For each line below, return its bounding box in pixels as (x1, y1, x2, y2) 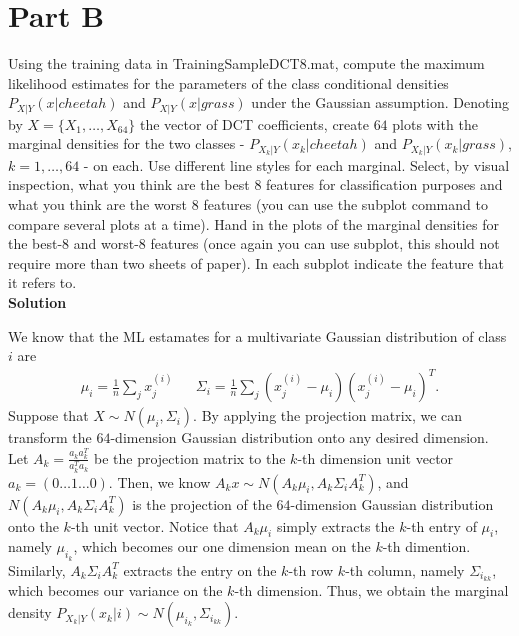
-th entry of (406, 515, 477, 536)
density (8, 602, 52, 623)
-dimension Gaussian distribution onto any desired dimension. (110, 427, 489, 448)
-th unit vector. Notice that (70, 515, 239, 536)
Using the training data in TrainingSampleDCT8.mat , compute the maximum (8, 53, 485, 74)
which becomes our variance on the (8, 580, 223, 601)
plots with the (392, 113, 478, 134)
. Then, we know (108, 471, 211, 492)
